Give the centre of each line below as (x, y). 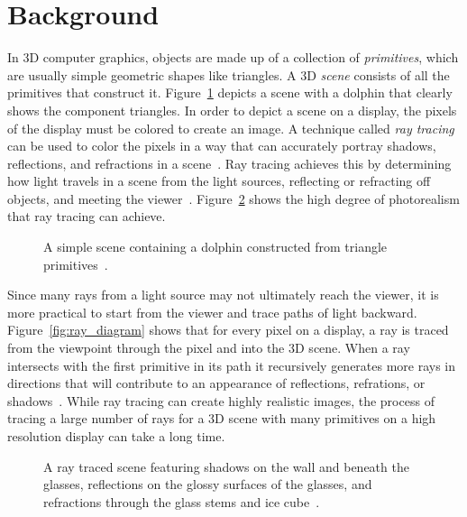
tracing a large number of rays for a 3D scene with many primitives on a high (222, 418)
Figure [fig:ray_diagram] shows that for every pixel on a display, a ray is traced (228, 330)
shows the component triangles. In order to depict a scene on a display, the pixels (232, 110)
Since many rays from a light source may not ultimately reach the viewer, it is (223, 295)
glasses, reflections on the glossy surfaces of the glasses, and (208, 484)
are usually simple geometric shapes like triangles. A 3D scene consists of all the (229, 74)
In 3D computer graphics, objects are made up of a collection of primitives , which (233, 57)
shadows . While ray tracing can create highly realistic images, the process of (221, 400)
